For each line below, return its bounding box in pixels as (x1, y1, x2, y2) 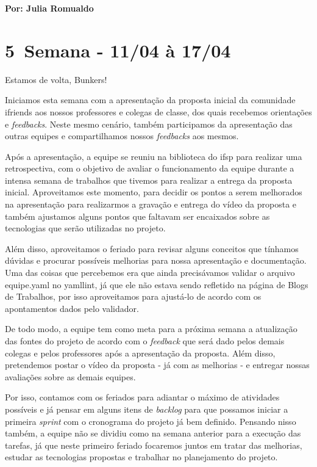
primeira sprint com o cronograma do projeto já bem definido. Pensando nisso (5, 415, 296, 427)
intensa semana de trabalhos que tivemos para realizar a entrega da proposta (5, 173, 293, 186)
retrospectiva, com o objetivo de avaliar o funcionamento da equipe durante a (5, 162, 294, 175)
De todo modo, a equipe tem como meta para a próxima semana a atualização (5, 322, 297, 335)
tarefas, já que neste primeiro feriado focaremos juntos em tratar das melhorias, (5, 438, 302, 451)
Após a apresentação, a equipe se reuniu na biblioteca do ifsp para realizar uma (5, 150, 302, 162)
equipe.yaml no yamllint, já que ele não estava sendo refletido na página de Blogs (5, 278, 308, 291)
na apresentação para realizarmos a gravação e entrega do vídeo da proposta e (5, 198, 297, 211)
